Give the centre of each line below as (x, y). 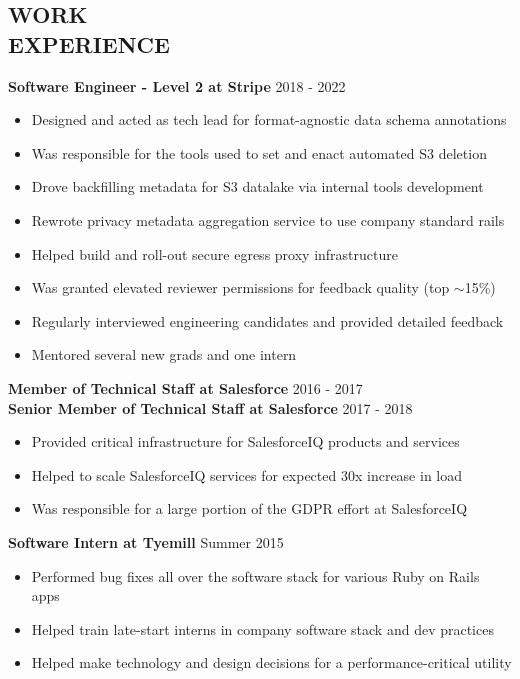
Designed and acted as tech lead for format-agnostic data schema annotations (269, 119)
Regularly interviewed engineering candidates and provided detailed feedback (267, 320)
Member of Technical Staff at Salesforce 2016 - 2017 (185, 387)
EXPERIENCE (89, 43)
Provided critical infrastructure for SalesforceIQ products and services (245, 441)
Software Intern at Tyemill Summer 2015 (146, 541)
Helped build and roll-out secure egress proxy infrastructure (214, 253)
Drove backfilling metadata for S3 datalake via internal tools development (257, 186)
